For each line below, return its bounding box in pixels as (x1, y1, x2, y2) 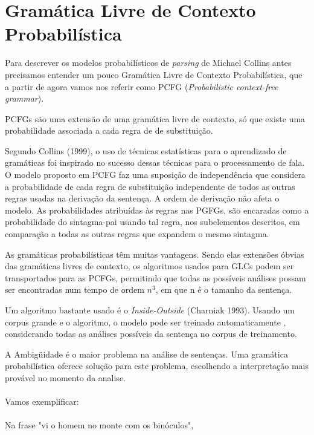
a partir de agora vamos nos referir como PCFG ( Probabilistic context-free (5, 80, 278, 93)
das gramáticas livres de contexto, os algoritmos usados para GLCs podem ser (5, 260, 294, 272)
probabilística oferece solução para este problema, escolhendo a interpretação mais (5, 359, 309, 372)
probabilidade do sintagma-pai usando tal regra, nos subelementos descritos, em (5, 215, 300, 228)
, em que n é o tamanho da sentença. (155, 283, 292, 296)
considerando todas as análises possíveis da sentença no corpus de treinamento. (5, 327, 297, 340)
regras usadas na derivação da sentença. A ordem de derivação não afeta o (5, 192, 280, 204)
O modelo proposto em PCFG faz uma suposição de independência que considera (5, 168, 306, 181)
